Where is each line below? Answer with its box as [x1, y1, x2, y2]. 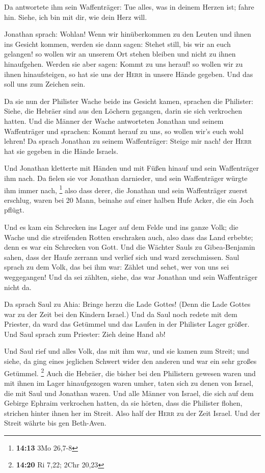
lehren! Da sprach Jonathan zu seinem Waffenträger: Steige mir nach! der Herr [4, 136, 252, 146]
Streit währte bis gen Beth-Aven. [4, 417, 107, 428]
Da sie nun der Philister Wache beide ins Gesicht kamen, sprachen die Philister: [4, 95, 253, 106]
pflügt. [4, 204, 24, 215]
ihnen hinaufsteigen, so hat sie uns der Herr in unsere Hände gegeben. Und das [4, 68, 253, 79]
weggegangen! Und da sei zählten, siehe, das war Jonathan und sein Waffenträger [4, 271, 258, 282]
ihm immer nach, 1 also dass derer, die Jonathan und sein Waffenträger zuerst [4, 183, 248, 195]
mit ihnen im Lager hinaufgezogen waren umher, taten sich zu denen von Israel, [4, 377, 253, 388]
